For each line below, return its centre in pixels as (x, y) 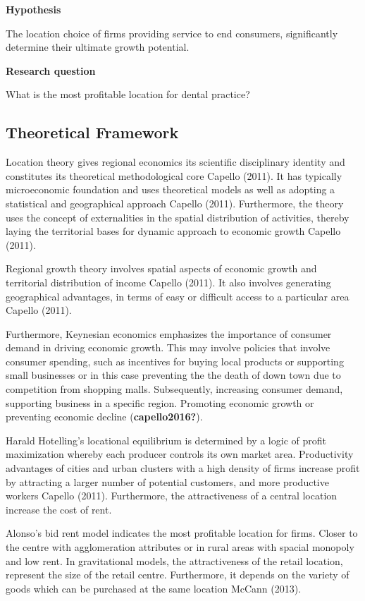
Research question (51, 70)
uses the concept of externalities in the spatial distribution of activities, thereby (178, 217)
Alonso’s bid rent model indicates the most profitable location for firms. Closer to (182, 533)
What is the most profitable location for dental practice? (128, 94)
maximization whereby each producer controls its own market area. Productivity (180, 454)
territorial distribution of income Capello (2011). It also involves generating (168, 282)
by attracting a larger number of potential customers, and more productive (167, 481)
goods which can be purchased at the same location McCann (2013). (154, 588)
